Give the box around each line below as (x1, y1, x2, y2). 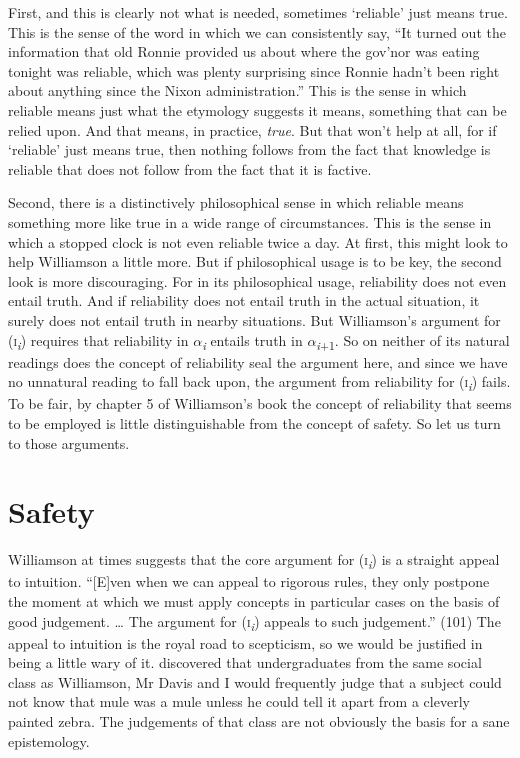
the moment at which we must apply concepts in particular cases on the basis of (8, 590, 500, 611)
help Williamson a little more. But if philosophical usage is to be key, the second (8, 251, 502, 272)
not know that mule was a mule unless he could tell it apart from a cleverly (8, 691, 470, 712)
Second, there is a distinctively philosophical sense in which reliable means (8, 192, 464, 213)
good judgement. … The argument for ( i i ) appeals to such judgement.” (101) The (8, 610, 501, 634)
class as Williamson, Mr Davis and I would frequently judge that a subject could (8, 671, 502, 692)
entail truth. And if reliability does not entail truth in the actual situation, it (8, 290, 480, 311)
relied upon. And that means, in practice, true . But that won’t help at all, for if (8, 119, 497, 140)
